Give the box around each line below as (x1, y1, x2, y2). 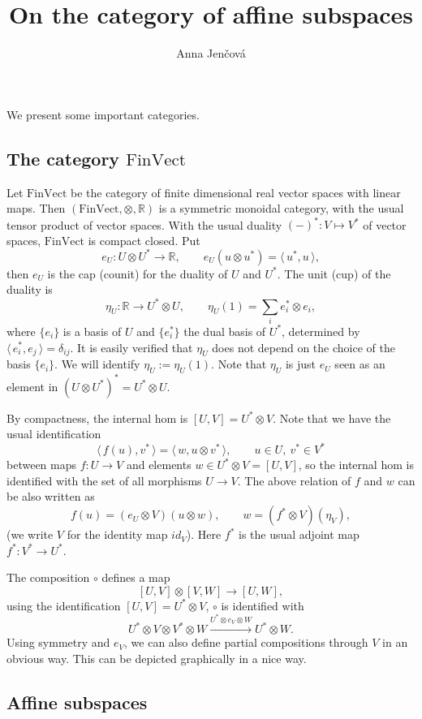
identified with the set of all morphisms (6, 471, 202, 489)
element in (6, 377, 58, 394)
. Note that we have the (273, 409, 391, 426)
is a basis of (62, 322, 122, 339)
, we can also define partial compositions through (124, 634, 368, 651)
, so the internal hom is (298, 456, 414, 473)
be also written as (6, 488, 95, 505)
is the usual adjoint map (239, 526, 360, 543)
